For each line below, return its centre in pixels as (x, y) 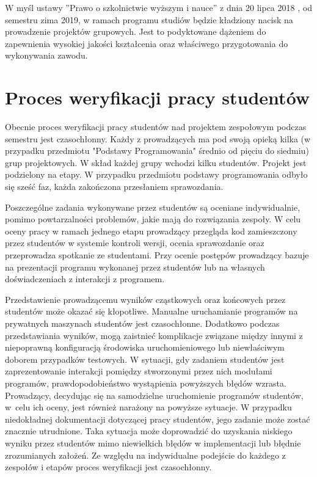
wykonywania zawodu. (46, 55)
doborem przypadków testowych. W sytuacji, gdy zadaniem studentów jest (145, 359)
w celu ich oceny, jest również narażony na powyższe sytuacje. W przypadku (148, 407)
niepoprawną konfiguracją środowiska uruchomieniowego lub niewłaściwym (145, 347)
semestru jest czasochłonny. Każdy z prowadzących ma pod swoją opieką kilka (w (158, 138)
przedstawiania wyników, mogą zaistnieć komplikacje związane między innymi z (154, 335)
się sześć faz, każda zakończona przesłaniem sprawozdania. (114, 187)
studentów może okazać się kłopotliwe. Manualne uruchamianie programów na (151, 311)
